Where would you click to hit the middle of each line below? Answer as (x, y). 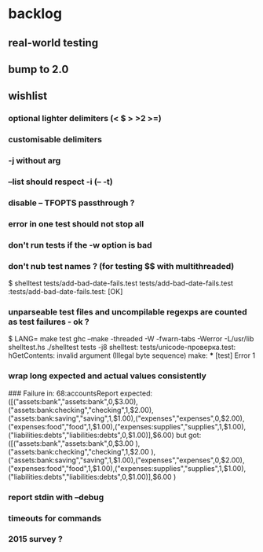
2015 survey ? (35, 539)
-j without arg (35, 160)
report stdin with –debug (56, 497)
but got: (188, 435)
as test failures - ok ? (49, 322)
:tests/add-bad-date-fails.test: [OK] (66, 292)
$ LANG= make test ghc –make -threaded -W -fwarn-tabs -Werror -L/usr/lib (131, 339)
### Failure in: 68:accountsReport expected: (80, 393)
